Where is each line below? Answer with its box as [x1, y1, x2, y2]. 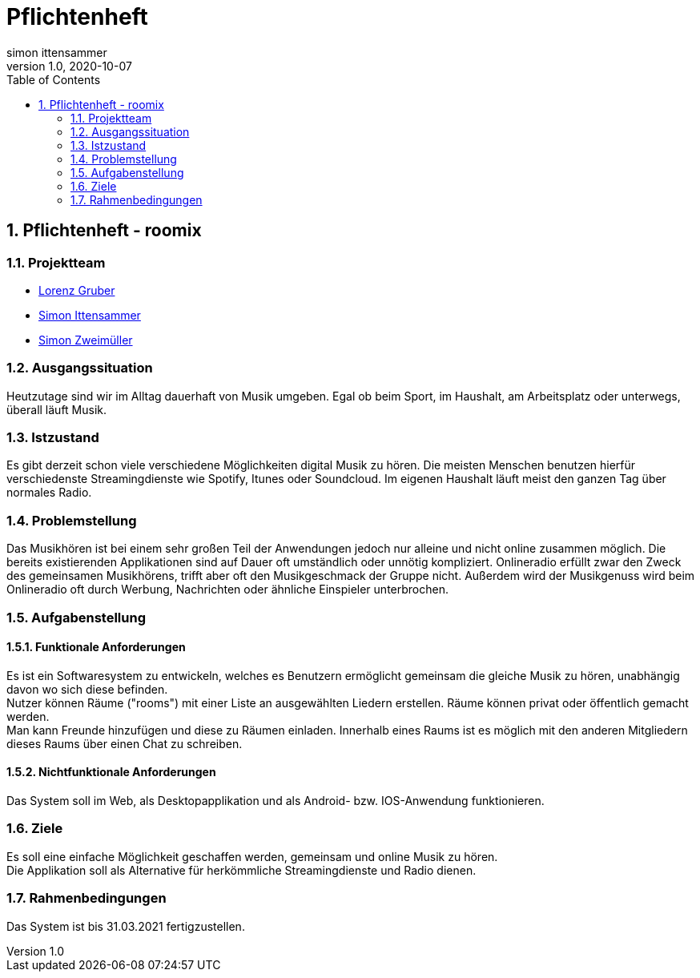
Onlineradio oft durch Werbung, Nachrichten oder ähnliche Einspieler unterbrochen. [6, 582, 449, 597]
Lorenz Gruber [38, 283, 115, 297]
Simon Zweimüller [38, 332, 133, 347]
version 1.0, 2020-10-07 [6, 58, 132, 73]
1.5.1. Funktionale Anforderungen [6, 640, 186, 654]
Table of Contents [6, 72, 101, 87]
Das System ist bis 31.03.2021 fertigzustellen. [6, 919, 245, 933]
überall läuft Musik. [6, 402, 107, 417]
